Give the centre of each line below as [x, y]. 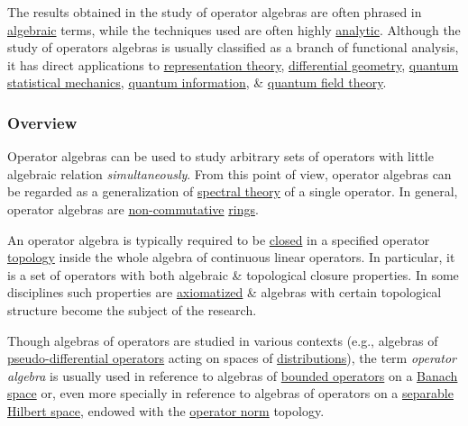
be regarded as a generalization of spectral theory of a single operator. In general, [233, 191]
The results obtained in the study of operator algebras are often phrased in [215, 12]
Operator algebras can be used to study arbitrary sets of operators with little [220, 156]
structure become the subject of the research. [132, 309]
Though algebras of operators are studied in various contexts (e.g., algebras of [223, 340]
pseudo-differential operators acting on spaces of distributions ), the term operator [232, 358]
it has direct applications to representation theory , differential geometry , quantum [233, 64]
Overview [42, 122]
